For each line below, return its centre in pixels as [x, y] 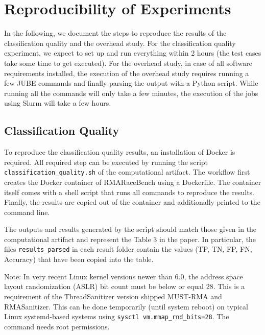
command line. [27, 212]
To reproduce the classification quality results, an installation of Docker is [120, 152]
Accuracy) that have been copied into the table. [79, 259]
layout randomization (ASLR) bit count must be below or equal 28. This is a [125, 286]
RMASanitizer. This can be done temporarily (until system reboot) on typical [126, 306]
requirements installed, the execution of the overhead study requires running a [127, 73]
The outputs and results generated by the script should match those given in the [130, 229]
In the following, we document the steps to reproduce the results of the [115, 33]
